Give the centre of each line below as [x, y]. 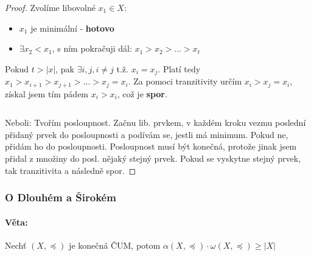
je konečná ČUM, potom [115, 245]
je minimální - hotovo [72, 28]
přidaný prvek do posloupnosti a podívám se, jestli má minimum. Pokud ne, [147, 134]
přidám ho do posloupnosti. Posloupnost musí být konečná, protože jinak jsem [151, 146]
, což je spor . [142, 93]
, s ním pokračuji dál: [92, 48]
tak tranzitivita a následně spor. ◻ [71, 170]
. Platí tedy [179, 68]
